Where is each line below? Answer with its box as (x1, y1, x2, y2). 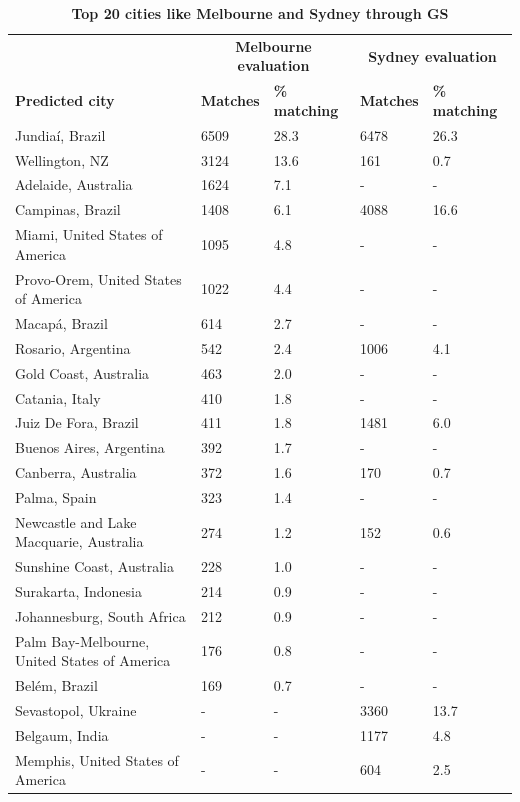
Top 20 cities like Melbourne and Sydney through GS (71, 3, 449, 23)
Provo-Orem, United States (15, 268, 182, 289)
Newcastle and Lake (15, 511, 137, 532)
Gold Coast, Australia (15, 362, 150, 383)
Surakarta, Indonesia (15, 581, 142, 601)
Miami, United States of (15, 224, 163, 245)
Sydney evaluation (368, 45, 497, 66)
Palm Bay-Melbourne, (15, 630, 150, 651)
